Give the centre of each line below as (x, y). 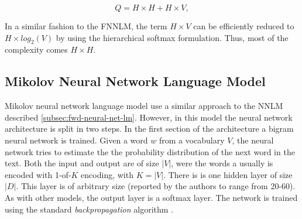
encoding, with (107, 174)
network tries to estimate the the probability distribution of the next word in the (150, 151)
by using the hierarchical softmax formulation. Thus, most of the (172, 37)
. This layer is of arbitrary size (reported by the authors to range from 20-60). (156, 186)
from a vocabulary (192, 140)
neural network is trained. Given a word (76, 140)
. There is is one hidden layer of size (228, 174)
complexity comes (36, 49)
